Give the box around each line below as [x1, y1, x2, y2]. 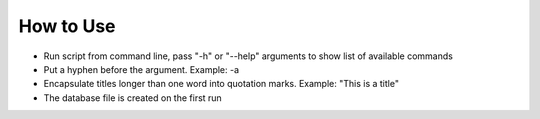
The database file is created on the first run [43, 91, 222, 104]
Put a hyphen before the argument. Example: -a [43, 63, 240, 75]
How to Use [18, 15, 116, 37]
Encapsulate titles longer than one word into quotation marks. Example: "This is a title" [43, 78, 400, 90]
